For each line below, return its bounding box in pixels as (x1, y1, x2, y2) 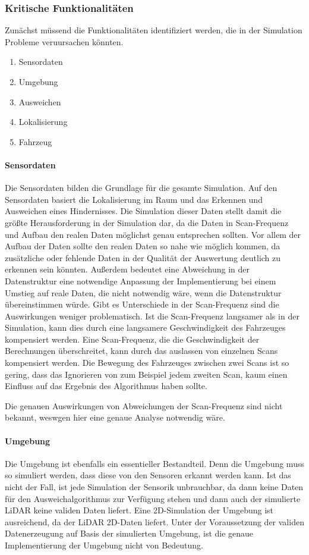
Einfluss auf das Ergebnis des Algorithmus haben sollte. (5, 380, 207, 392)
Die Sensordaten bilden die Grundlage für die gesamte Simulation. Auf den (5, 181, 278, 194)
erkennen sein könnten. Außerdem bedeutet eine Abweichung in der (5, 263, 250, 275)
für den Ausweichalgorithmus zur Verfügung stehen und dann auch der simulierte (5, 492, 301, 504)
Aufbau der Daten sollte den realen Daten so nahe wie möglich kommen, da (5, 240, 280, 252)
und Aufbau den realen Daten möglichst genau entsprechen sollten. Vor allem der (5, 228, 301, 240)
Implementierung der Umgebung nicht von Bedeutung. (5, 539, 203, 551)
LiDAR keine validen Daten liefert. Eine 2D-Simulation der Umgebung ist (5, 504, 274, 516)
